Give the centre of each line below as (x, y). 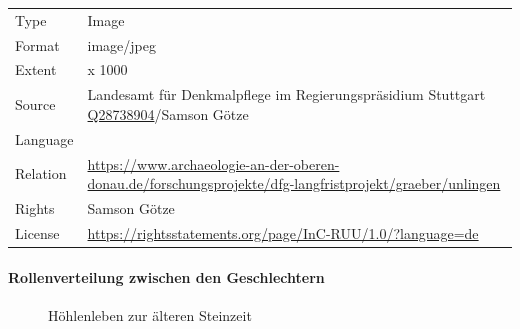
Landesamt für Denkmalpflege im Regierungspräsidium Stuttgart (286, 94)
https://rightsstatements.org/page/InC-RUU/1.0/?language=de (283, 232)
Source (35, 104)
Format (37, 44)
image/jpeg (121, 44)
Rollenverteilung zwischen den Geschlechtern (166, 276)
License (37, 232)
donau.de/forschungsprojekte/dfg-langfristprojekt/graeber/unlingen (294, 183)
